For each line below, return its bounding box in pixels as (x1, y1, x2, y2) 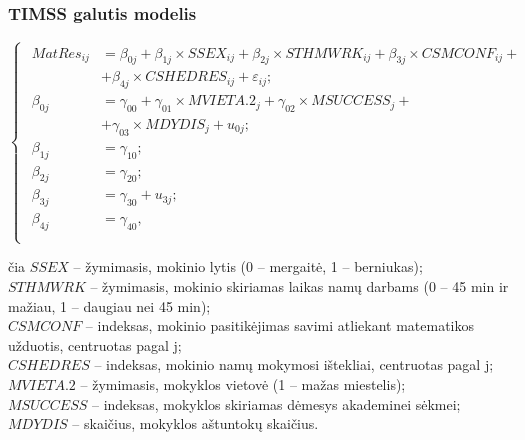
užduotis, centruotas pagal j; (8, 334, 182, 355)
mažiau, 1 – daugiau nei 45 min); (8, 295, 211, 316)
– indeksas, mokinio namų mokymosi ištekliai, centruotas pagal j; (94, 354, 494, 375)
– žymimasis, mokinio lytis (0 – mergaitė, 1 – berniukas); (73, 256, 423, 277)
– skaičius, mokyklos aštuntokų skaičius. (72, 413, 319, 434)
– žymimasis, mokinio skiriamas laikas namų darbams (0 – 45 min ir (90, 275, 509, 296)
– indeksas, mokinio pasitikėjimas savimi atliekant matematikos (85, 315, 474, 336)
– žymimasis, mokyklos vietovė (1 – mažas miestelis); (80, 373, 406, 394)
